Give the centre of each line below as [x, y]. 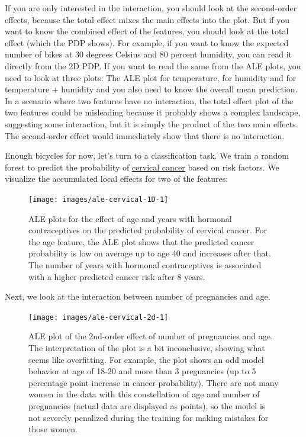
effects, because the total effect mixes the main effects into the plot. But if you [147, 19]
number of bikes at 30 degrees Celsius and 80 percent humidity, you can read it [149, 54]
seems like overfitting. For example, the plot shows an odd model [146, 359]
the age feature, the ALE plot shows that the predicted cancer [141, 241]
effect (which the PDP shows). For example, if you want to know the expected [147, 42]
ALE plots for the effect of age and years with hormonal [130, 218]
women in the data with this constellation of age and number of [144, 394]
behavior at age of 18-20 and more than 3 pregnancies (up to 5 [142, 371]
